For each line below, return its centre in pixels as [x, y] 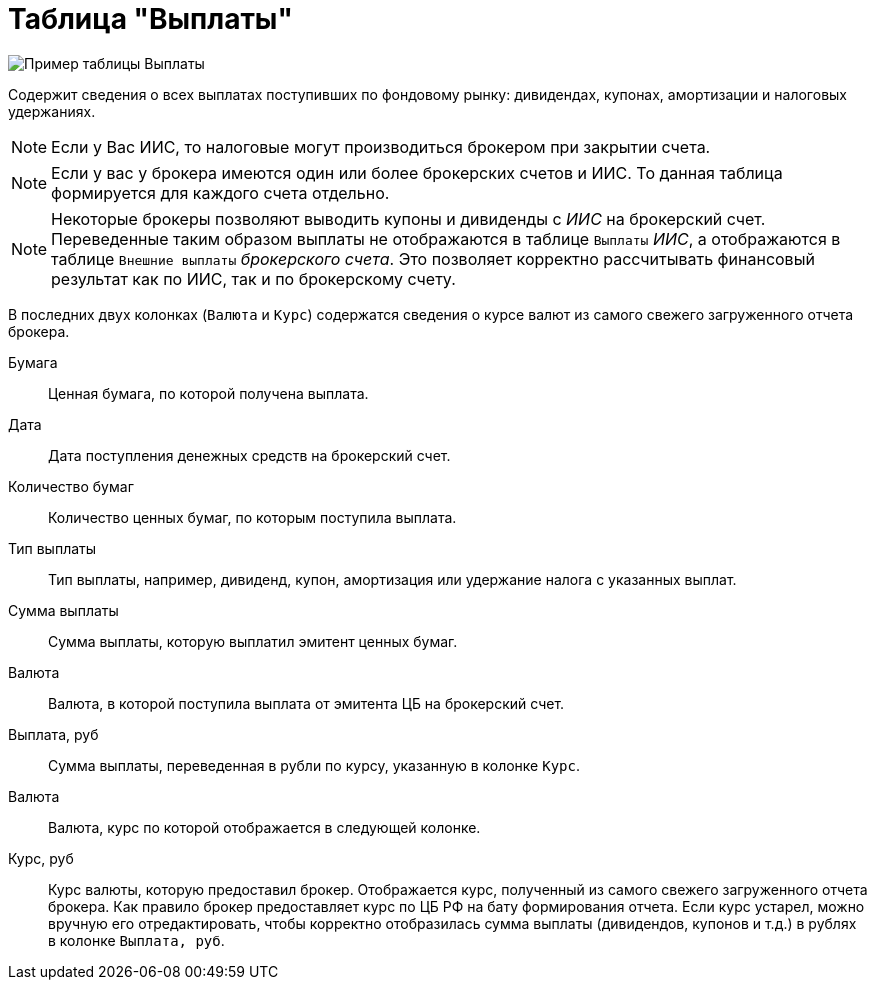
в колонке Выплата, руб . [136, 940]
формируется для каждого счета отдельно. [220, 192]
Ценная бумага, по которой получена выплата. [208, 393]
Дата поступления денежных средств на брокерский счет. [249, 455]
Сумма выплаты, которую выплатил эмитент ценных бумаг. [253, 641]
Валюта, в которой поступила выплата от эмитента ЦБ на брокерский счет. [306, 703]
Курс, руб [41, 858]
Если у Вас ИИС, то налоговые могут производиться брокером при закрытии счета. [381, 146]
